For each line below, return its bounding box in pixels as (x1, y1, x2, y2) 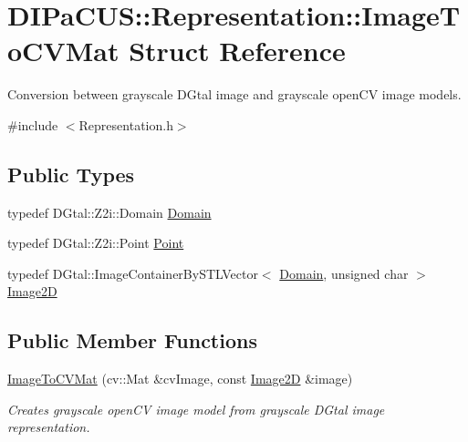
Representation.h (78, 115, 173, 134)
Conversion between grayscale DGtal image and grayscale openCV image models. (7, 85, 462, 104)
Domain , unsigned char (279, 263, 409, 283)
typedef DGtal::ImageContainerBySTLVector (7, 263, 258, 283)
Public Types (7, 159, 135, 188)
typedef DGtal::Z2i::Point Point (7, 233, 184, 252)
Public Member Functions (7, 326, 257, 355)
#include (7, 115, 58, 134)
